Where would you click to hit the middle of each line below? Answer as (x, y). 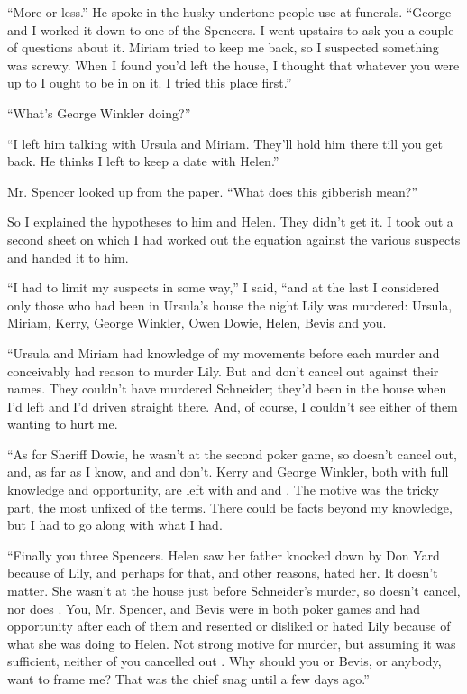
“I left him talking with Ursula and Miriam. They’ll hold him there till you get (225, 143)
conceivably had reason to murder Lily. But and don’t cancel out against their (223, 370)
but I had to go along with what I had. (115, 525)
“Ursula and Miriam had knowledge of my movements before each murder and (224, 352)
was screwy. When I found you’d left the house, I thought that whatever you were (233, 65)
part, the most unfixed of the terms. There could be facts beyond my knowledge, (230, 507)
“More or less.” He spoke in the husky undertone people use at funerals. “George (229, 12)
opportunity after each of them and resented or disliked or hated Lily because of (229, 626)
